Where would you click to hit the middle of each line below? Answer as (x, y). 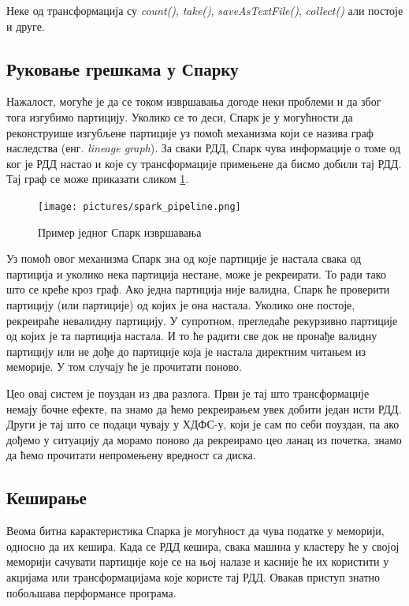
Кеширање (46, 498)
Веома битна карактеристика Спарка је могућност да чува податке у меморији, (195, 531)
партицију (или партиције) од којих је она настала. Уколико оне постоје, (181, 304)
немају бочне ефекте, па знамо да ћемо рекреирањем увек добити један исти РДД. (204, 408)
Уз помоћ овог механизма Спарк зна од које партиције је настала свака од (184, 258)
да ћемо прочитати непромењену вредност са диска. (131, 455)
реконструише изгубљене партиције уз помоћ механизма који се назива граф (190, 132)
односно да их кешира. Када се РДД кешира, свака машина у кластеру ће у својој (203, 546)
